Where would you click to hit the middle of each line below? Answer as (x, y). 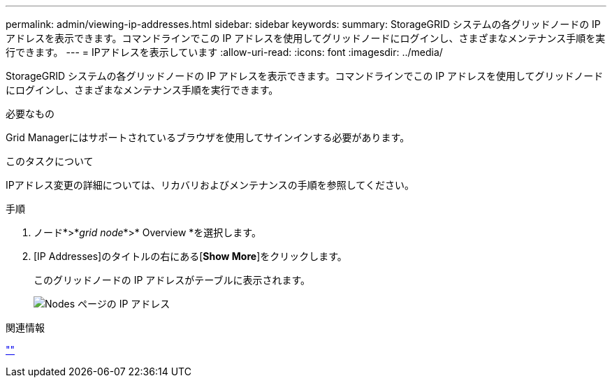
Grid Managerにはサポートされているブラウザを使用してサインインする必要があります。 (208, 137)
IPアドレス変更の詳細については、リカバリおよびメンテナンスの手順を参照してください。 (210, 185)
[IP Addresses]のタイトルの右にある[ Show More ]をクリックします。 (190, 256)
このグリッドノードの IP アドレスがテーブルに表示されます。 (172, 280)
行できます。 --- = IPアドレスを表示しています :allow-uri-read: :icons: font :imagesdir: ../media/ (224, 52)
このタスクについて (50, 161)
